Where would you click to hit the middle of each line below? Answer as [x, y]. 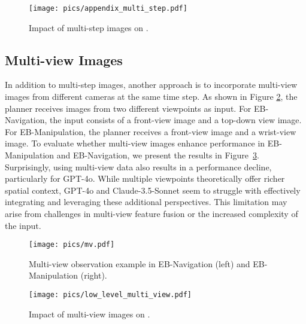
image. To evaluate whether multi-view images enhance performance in [135, 143]
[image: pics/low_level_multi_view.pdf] [110, 295]
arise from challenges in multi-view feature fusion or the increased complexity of [152, 213]
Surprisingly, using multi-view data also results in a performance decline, [138, 166]
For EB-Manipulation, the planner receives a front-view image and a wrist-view [151, 131]
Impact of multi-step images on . [89, 27]
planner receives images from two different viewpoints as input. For [128, 108]
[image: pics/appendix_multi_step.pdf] [108, 8]
